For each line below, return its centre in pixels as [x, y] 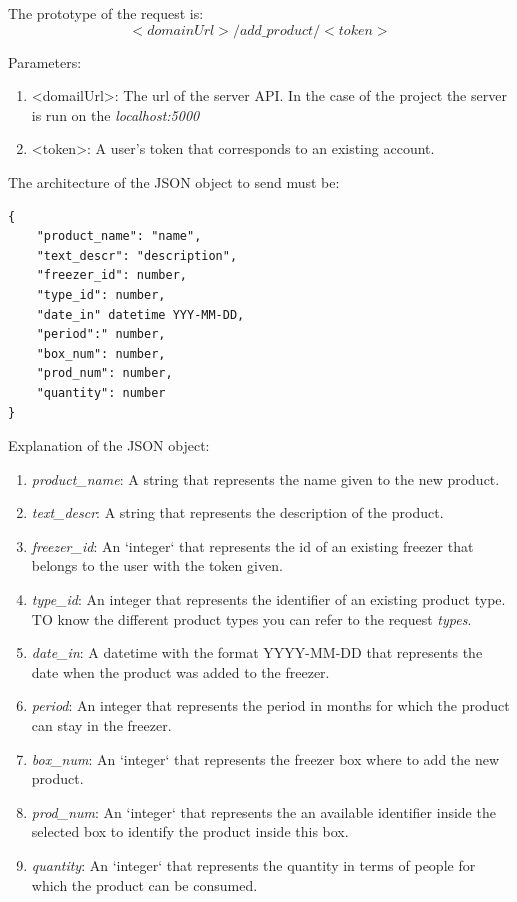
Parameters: [45, 61]
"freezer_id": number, [111, 275]
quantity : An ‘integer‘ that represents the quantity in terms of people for [253, 865]
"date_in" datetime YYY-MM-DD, [140, 314]
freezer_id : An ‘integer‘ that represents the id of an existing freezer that [252, 545]
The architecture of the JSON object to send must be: [174, 181]
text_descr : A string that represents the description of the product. [237, 512]
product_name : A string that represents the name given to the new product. [265, 478]
